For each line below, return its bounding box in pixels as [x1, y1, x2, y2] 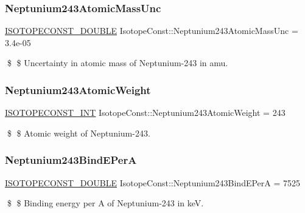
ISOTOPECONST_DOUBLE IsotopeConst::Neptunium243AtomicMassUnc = [5, 24, 298, 37]
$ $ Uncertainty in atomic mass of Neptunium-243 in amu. [7, 56, 228, 69]
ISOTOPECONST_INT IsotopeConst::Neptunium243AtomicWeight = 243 [5, 106, 286, 119]
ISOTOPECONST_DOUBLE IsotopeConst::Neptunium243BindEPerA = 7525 [5, 176, 301, 189]
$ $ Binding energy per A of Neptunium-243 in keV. [7, 197, 204, 209]
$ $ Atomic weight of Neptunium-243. [7, 126, 150, 139]
